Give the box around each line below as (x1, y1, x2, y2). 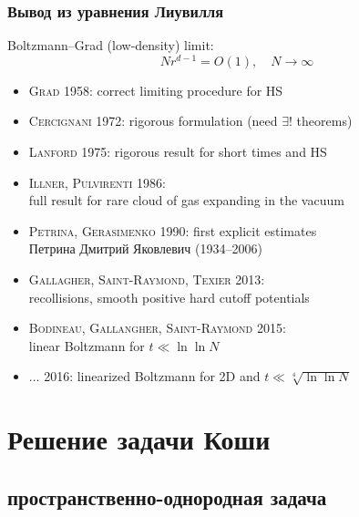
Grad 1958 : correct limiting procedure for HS (28, 80, 283, 99)
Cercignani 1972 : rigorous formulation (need (28, 111, 278, 130)
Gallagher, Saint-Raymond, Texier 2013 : (28, 270, 265, 289)
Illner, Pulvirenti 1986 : (28, 172, 166, 191)
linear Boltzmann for (28, 336, 145, 355)
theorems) (296, 111, 353, 130)
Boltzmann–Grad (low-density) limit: (7, 36, 214, 55)
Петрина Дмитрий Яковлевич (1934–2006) (28, 239, 262, 258)
